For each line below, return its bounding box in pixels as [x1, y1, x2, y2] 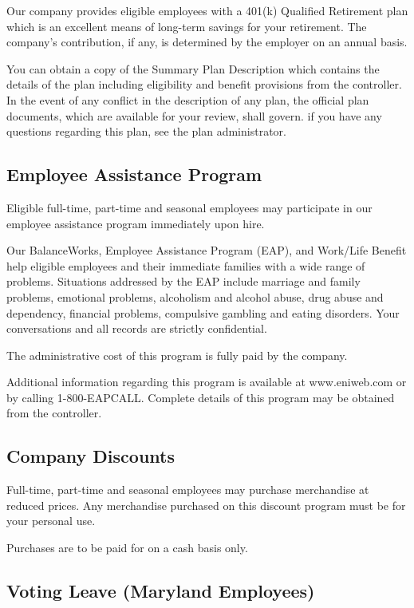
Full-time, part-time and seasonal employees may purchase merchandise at [6, 481, 369, 498]
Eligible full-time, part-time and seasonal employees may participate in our [6, 199, 373, 215]
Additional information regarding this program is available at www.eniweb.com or [6, 373, 407, 390]
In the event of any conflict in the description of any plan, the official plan [6, 91, 369, 108]
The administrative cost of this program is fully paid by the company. [6, 346, 348, 363]
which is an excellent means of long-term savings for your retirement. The [6, 18, 367, 34]
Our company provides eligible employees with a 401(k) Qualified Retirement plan [6, 2, 408, 18]
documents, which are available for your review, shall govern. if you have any [6, 107, 382, 124]
